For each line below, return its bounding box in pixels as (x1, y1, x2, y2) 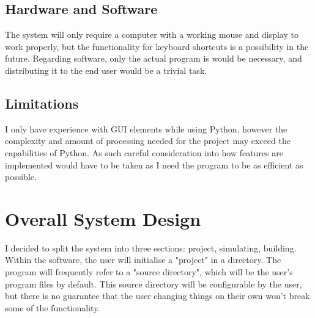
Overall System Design (5, 206, 201, 231)
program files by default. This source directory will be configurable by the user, (5, 277, 302, 290)
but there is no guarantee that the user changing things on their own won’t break (5, 289, 310, 302)
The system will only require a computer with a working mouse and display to (5, 28, 298, 41)
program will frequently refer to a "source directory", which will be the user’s (5, 266, 293, 278)
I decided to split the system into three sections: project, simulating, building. (5, 241, 297, 254)
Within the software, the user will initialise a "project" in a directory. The (5, 253, 281, 266)
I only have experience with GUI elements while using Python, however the (5, 122, 287, 135)
